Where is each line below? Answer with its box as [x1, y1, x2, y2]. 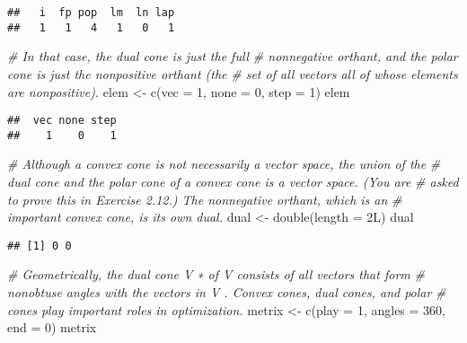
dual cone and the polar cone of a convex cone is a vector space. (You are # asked [7, 172, 459, 190]
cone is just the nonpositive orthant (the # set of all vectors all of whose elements [7, 64, 458, 83]
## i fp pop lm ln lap [7, 6, 175, 19]
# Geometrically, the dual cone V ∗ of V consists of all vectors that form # [7, 265, 425, 284]
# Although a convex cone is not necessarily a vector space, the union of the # [7, 154, 441, 173]
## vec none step [7, 114, 117, 128]
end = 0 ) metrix [7, 318, 97, 337]
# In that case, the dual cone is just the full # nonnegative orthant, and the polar [7, 47, 458, 66]
